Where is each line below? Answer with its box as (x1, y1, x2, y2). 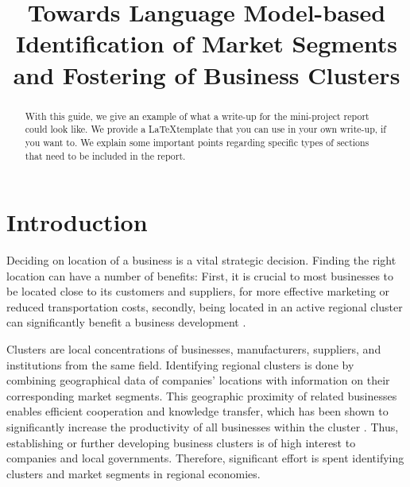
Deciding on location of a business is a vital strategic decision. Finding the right (6, 252, 396, 269)
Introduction (6, 206, 148, 238)
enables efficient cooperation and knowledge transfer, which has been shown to (6, 403, 389, 419)
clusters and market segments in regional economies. (6, 465, 261, 481)
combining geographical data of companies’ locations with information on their (6, 372, 390, 388)
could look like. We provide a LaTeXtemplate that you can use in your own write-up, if (25, 122, 386, 136)
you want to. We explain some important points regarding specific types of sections (25, 135, 369, 149)
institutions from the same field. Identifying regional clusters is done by (6, 356, 354, 373)
